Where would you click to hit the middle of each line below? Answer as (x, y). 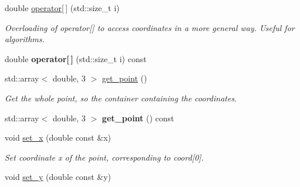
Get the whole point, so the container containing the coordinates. (121, 98)
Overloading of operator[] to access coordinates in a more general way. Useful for (150, 27)
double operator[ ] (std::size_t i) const (76, 58)
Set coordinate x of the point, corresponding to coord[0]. (104, 157)
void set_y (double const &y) (58, 177)
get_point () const (138, 118)
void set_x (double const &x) (58, 137)
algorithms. (25, 39)
